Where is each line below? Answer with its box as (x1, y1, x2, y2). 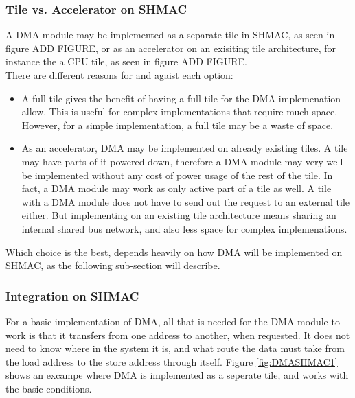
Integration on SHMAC (5, 287, 139, 304)
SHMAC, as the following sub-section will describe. (5, 258, 220, 272)
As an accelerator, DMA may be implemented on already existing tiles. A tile (21, 141, 348, 155)
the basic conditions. (5, 381, 92, 395)
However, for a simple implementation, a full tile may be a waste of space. (21, 117, 334, 132)
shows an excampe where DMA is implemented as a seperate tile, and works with (5, 368, 349, 382)
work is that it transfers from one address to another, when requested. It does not (5, 327, 350, 342)
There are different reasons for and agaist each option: (5, 68, 233, 82)
